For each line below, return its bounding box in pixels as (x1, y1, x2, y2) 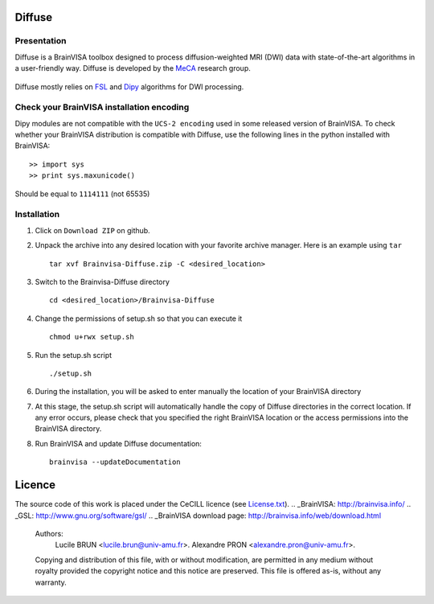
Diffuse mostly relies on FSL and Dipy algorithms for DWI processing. (14, 81, 244, 92)
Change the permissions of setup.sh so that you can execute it (35, 314, 243, 323)
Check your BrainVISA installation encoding (14, 101, 190, 113)
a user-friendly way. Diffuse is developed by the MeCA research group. (14, 64, 251, 73)
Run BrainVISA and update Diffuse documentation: (35, 438, 203, 448)
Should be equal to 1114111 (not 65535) (14, 189, 150, 199)
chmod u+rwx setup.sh (49, 332, 134, 342)
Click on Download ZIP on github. (35, 225, 150, 235)
